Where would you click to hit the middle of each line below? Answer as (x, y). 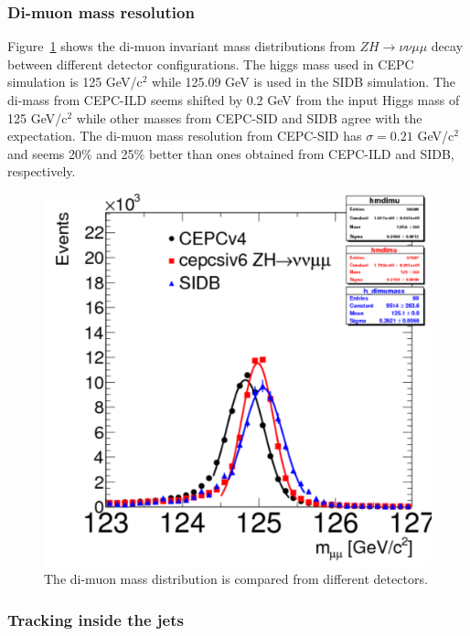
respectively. (42, 171)
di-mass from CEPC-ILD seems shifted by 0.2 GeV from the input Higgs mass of (234, 100)
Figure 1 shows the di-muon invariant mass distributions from (182, 46)
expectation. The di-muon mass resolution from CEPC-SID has (185, 136)
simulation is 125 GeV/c (75, 82)
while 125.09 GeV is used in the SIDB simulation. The (304, 82)
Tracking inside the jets (96, 619)
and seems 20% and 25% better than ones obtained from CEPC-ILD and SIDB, (231, 153)
